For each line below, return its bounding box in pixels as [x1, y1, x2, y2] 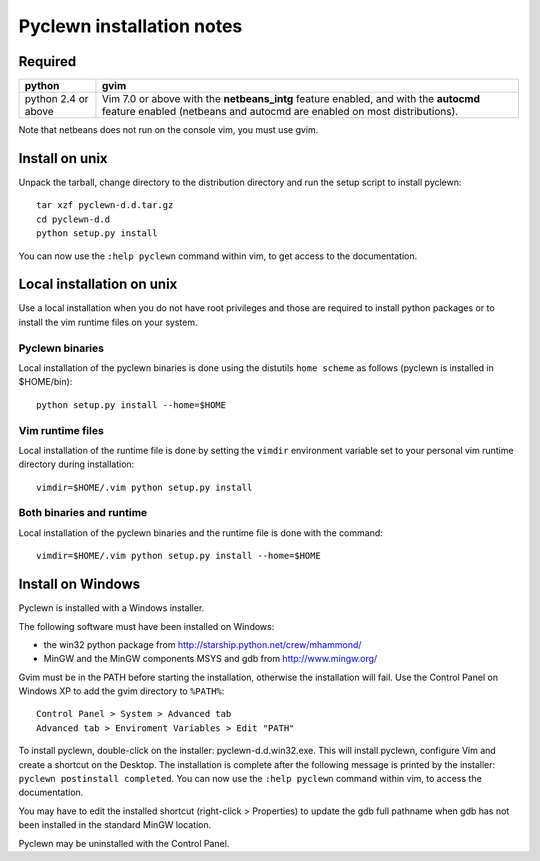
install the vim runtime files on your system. [18, 316, 198, 328]
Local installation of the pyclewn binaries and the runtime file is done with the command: [18, 526, 384, 539]
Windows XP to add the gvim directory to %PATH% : [18, 685, 225, 697]
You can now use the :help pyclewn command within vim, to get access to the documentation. [18, 250, 418, 262]
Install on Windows [18, 576, 140, 593]
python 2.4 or [24, 92, 89, 106]
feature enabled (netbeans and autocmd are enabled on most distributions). [101, 105, 459, 119]
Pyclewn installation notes [18, 15, 243, 37]
